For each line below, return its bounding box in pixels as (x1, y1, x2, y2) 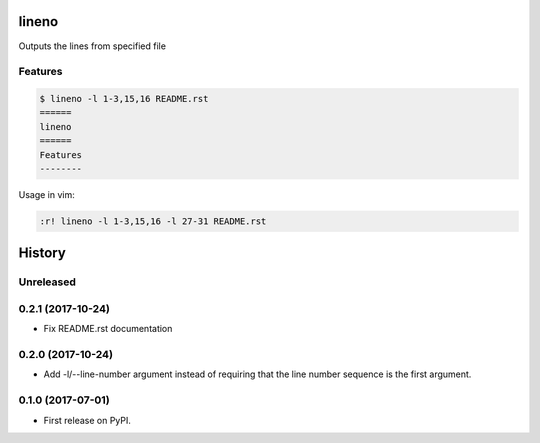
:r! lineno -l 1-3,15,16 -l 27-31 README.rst (39, 215, 267, 227)
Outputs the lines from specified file (18, 40, 167, 52)
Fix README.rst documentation (43, 323, 173, 335)
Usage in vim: (18, 189, 75, 200)
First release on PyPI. (43, 414, 132, 426)
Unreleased (18, 275, 77, 289)
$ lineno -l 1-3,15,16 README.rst (39, 93, 209, 105)
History (18, 245, 67, 262)
